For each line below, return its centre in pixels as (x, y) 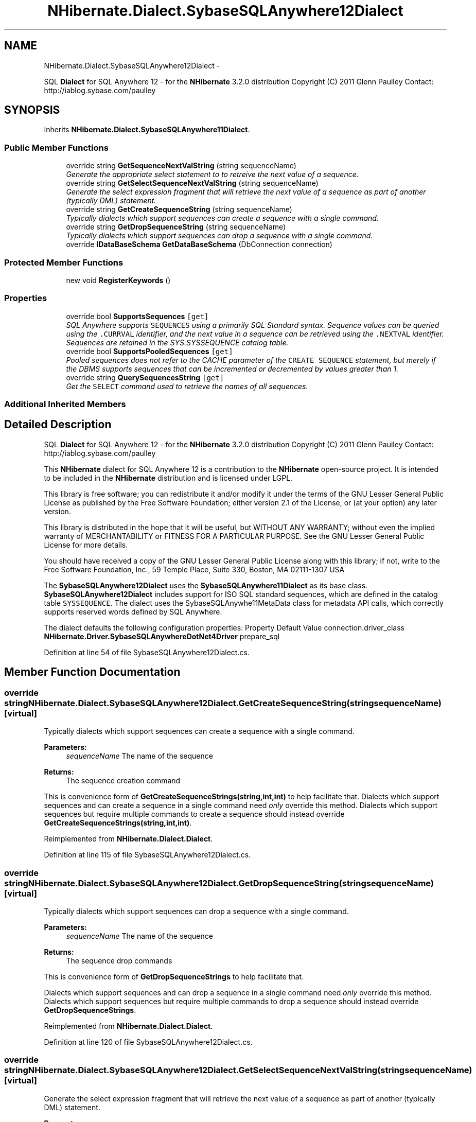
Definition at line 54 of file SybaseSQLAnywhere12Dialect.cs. (147, 652)
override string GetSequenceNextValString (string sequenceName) (181, 166)
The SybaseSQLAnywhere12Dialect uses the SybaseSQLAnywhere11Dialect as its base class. (206, 585)
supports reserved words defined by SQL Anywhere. (133, 611)
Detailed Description (58, 425)
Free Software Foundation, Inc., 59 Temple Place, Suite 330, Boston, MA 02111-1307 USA (194, 569)
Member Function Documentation (92, 672)
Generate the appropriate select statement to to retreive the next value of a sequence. (212, 174)
